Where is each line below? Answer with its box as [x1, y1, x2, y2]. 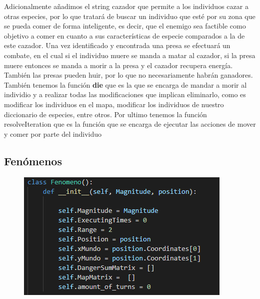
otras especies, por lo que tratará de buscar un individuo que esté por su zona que [4, 11, 255, 21]
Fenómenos [4, 153, 62, 168]
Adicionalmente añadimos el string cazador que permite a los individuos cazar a [4, 1, 248, 11]
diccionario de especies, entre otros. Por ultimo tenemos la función [4, 109, 207, 119]
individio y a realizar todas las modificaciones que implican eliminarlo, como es [4, 89, 246, 100]
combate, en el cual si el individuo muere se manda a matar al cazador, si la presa [4, 50, 255, 60]
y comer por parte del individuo [4, 128, 101, 139]
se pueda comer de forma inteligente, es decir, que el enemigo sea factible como [4, 21, 246, 31]
